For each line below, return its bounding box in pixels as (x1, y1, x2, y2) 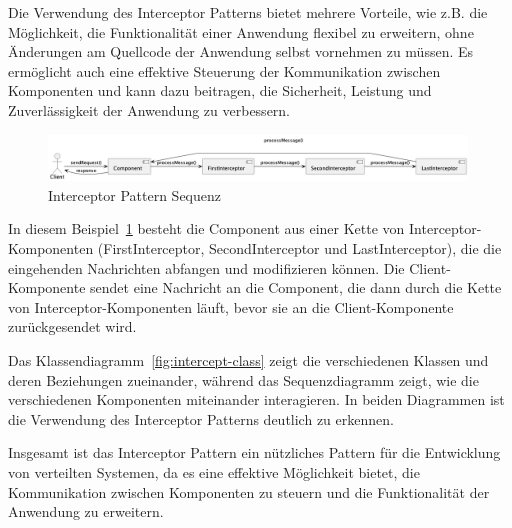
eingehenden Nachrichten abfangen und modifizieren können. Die (8, 257, 405, 278)
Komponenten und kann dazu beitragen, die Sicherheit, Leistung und (8, 80, 432, 101)
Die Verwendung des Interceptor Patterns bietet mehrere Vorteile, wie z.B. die (8, 2, 488, 22)
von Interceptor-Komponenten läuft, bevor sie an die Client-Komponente (8, 296, 454, 317)
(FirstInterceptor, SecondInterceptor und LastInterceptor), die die (97, 238, 502, 259)
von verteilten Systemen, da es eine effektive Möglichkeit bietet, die (8, 462, 420, 482)
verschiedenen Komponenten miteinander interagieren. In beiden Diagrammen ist (8, 389, 505, 410)
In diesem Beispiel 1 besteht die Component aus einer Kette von (8, 218, 405, 239)
